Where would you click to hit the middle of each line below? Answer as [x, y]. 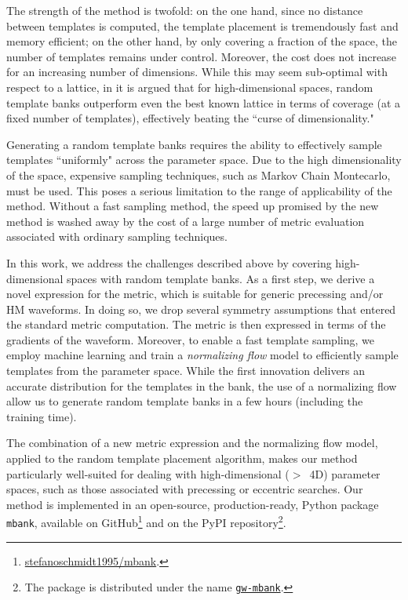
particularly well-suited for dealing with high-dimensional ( [148, 473]
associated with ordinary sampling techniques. [117, 236]
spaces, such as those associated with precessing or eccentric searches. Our [185, 489]
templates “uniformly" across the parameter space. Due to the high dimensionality [204, 160]
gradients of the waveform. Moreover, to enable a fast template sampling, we [190, 339]
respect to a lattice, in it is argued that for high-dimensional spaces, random [190, 87]
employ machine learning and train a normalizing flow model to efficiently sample [202, 355]
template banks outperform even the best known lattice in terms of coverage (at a [204, 102]
